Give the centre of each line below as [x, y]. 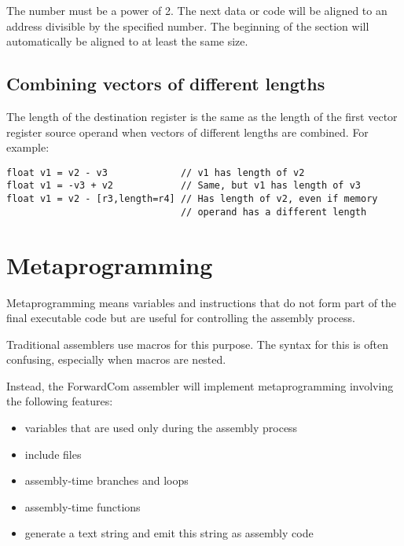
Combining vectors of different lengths [166, 84]
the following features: [60, 401]
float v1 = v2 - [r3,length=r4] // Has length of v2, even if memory [192, 199]
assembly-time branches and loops [107, 480]
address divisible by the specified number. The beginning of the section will [188, 26]
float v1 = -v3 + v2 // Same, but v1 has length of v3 [184, 186]
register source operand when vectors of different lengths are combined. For [187, 132]
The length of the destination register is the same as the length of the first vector [202, 116]
